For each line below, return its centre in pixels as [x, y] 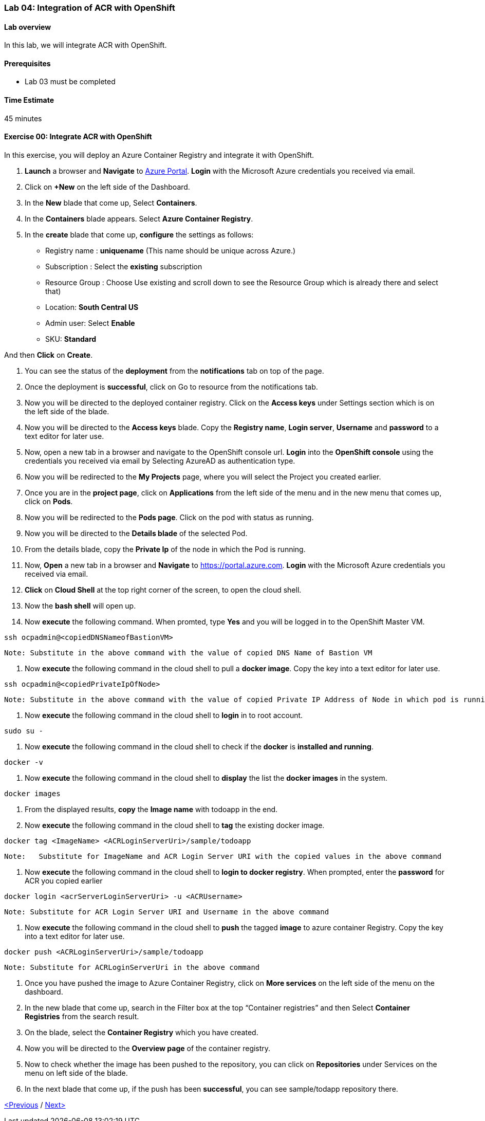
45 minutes [23, 118]
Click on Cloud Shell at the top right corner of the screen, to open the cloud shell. [163, 590]
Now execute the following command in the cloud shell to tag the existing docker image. [175, 825]
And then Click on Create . [49, 355]
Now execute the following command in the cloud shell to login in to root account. [164, 715]
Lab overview [28, 27]
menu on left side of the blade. [76, 1073]
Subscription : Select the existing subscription [124, 266]
